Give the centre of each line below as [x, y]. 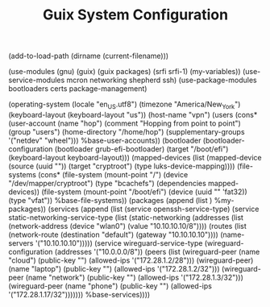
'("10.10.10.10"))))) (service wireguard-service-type [119, 243]
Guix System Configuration [135, 15]
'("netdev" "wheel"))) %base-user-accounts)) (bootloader [105, 140]
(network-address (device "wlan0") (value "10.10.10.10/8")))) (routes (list [128, 226]
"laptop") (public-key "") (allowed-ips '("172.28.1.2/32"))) [125, 268]
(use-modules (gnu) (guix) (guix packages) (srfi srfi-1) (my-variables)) [125, 72]
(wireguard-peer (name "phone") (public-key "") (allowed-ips [110, 286]
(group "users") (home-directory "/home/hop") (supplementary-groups [127, 131]
